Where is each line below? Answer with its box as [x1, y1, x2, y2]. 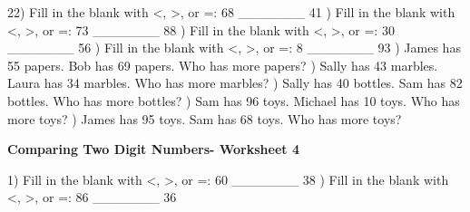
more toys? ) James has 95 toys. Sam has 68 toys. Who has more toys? [7, 109, 402, 128]
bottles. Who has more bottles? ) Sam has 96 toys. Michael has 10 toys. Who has [7, 91, 460, 110]
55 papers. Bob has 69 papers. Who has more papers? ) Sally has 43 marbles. [7, 55, 438, 74]
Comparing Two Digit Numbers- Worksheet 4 [7, 140, 299, 159]
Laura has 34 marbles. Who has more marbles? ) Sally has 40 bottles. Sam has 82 [7, 73, 463, 92]
